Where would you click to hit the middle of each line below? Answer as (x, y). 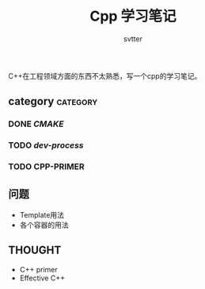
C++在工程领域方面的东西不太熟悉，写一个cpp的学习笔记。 (105, 75)
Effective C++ (42, 278)
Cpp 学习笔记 (133, 16)
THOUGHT (35, 250)
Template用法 (42, 214)
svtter (133, 39)
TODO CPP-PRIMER (46, 167)
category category (53, 101)
